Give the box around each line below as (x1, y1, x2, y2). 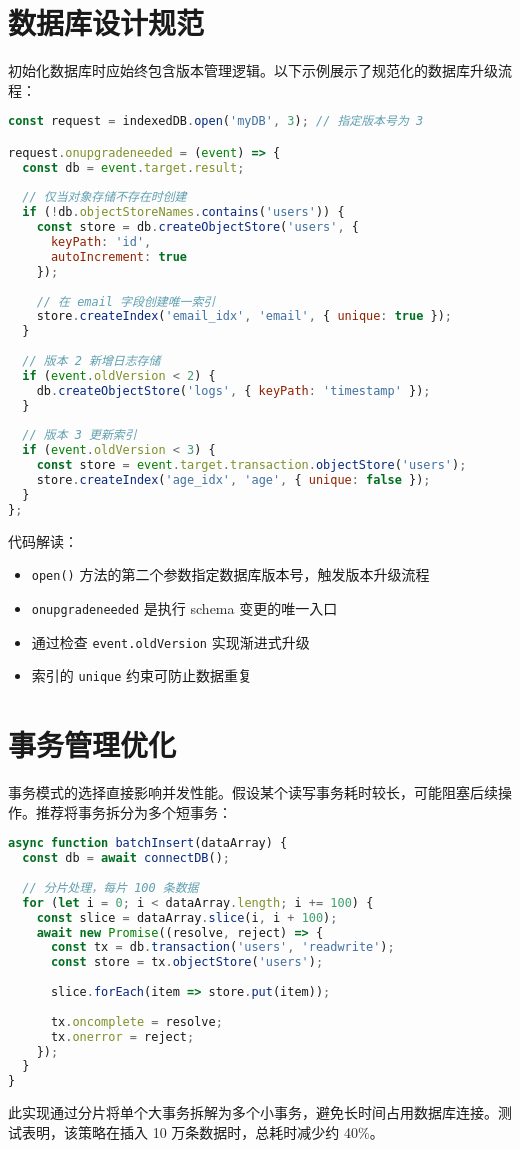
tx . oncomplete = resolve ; (50, 1014, 223, 1029)
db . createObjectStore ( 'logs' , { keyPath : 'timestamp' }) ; (36, 383, 431, 398)
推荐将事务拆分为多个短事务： (35, 801, 232, 822)
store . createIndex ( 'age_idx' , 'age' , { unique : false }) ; (36, 473, 431, 488)
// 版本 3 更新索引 (22, 428, 137, 443)
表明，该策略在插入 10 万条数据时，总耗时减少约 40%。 (21, 1121, 384, 1142)
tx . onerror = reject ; (50, 1029, 195, 1044)
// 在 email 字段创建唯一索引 (36, 294, 216, 309)
